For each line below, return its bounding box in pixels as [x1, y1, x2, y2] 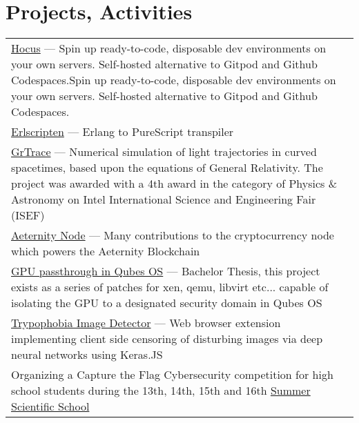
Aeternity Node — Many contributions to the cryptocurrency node [11, 227, 334, 244]
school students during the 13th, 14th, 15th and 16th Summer [11, 382, 311, 399]
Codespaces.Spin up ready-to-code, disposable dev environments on [11, 72, 336, 88]
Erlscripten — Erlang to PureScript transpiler [11, 124, 234, 140]
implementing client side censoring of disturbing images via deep [11, 331, 323, 347]
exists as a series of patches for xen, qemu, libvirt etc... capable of [11, 279, 329, 295]
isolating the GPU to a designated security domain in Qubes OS [11, 295, 322, 311]
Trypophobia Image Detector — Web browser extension [11, 315, 281, 331]
